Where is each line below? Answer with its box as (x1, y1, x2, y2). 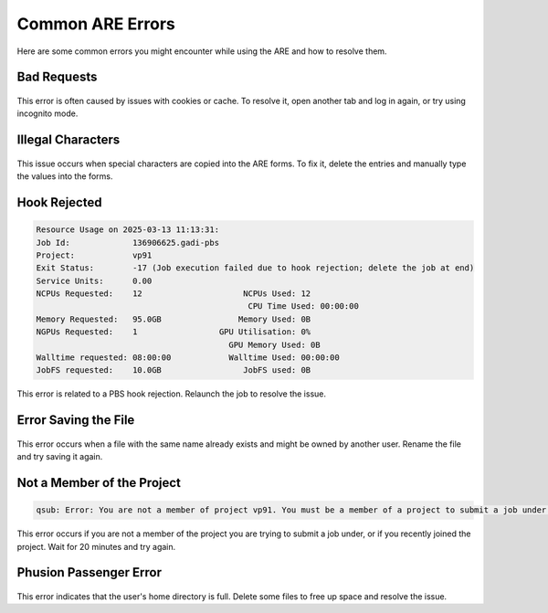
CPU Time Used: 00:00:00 (248, 301, 360, 312)
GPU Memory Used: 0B (228, 339, 321, 350)
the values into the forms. (16, 171, 113, 182)
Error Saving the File (16, 412, 135, 428)
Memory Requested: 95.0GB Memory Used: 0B (36, 313, 311, 324)
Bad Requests (16, 69, 98, 85)
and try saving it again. (16, 451, 103, 462)
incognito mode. (16, 108, 79, 119)
